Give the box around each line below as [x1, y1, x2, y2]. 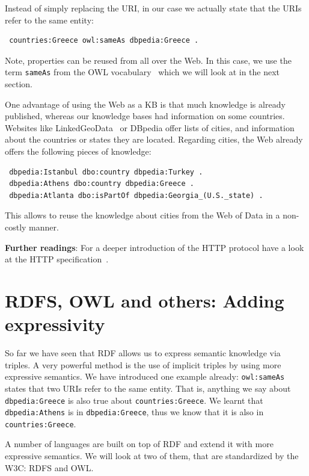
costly [5, 220, 26, 233]
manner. [29, 220, 59, 233]
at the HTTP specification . [5, 253, 109, 265]
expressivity [5, 312, 105, 336]
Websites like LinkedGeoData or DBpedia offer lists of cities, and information [5, 121, 295, 134]
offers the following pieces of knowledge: [5, 145, 151, 157]
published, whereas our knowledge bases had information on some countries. [5, 110, 285, 122]
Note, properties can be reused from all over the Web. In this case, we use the [5, 54, 292, 66]
